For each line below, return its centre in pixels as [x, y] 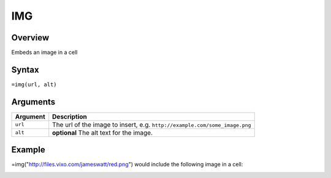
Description [70, 116]
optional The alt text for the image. [103, 133]
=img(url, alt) [34, 84]
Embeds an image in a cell [44, 53]
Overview [30, 38]
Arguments [33, 102]
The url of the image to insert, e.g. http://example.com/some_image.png [152, 124]
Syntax [25, 69]
